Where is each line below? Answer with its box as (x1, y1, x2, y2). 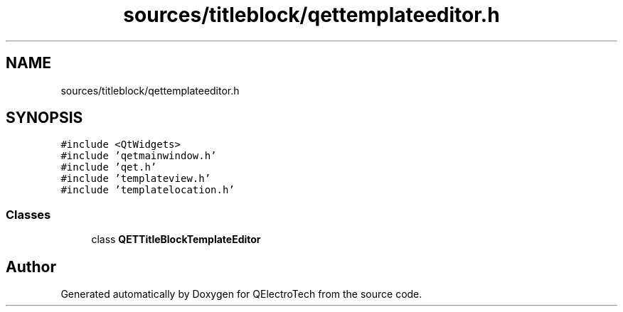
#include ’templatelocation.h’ (60, 184, 235, 196)
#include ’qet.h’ (60, 161, 157, 173)
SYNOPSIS (6, 109, 83, 127)
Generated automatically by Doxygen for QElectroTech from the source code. (60, 288, 422, 301)
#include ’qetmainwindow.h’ (60, 150, 217, 162)
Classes (6, 207, 51, 222)
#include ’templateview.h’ (60, 173, 211, 185)
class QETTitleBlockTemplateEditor (91, 233, 261, 246)
